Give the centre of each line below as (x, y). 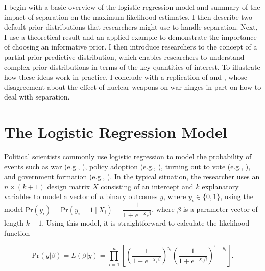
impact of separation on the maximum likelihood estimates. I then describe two (128, 17)
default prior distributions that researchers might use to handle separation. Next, (131, 27)
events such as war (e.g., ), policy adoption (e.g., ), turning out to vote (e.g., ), (127, 166)
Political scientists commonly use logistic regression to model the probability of (128, 156)
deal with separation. (37, 97)
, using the (237, 196)
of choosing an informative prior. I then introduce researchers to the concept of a (131, 47)
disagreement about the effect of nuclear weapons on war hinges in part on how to (133, 87)
